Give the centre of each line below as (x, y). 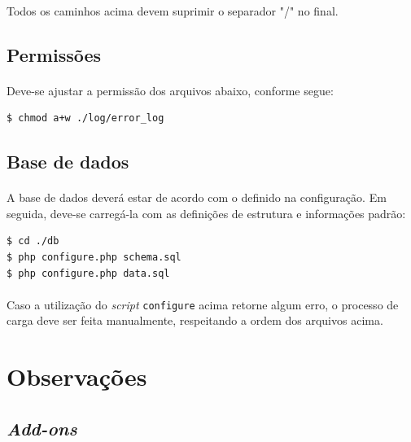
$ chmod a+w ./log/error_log (85, 118)
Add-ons (42, 428)
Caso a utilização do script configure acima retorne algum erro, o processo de (203, 304)
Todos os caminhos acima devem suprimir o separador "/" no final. (173, 10)
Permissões (54, 54)
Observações (77, 376)
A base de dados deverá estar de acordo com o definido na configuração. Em (197, 197)
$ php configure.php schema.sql (94, 257)
